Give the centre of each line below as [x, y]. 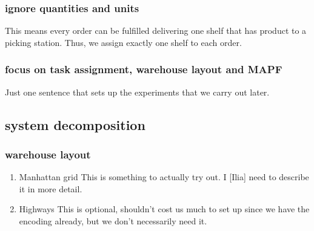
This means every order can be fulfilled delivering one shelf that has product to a [156, 31]
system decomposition [75, 124]
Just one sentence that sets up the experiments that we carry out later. [137, 92]
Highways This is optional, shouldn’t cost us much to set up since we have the [164, 209]
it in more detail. [51, 188]
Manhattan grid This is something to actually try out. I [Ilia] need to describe [164, 177]
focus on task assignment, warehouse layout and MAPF [144, 69]
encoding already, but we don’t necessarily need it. [113, 221]
